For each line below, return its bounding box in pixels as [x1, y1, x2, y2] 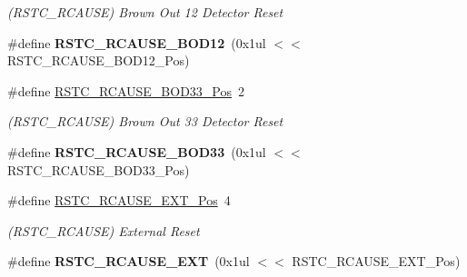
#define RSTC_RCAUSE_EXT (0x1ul [7, 252, 250, 271]
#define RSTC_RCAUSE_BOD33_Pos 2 [7, 81, 245, 100]
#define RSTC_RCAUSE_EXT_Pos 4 [7, 191, 231, 210]
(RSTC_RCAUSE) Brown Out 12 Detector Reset [7, 3, 283, 21]
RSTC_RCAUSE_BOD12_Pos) [7, 51, 190, 70]
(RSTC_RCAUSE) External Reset [7, 221, 200, 240]
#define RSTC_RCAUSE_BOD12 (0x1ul [7, 33, 266, 52]
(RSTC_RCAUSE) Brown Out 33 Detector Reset [7, 112, 283, 131]
